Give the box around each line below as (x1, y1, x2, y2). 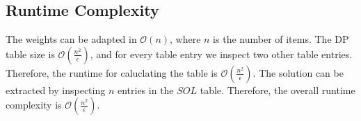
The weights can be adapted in (6, 32, 137, 46)
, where (170, 32, 201, 46)
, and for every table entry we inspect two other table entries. (90, 46, 353, 61)
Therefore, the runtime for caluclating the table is (6, 65, 218, 80)
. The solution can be (252, 65, 344, 80)
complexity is (6, 97, 62, 112)
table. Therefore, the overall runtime (200, 82, 355, 97)
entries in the (117, 82, 174, 97)
